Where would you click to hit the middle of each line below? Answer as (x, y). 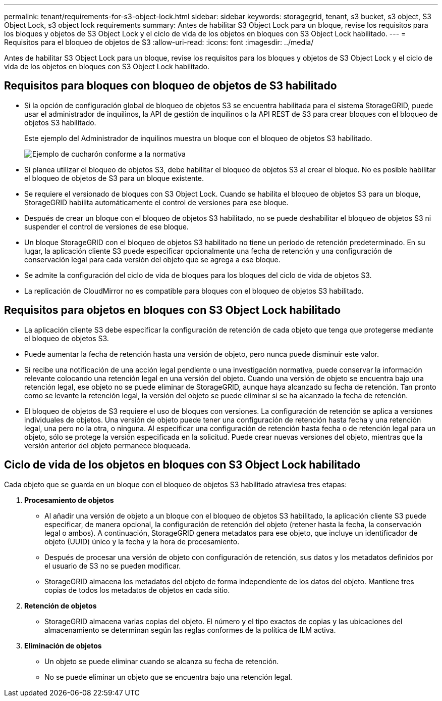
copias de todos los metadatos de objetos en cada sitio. (137, 590)
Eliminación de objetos (63, 645)
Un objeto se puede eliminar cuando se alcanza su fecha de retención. (162, 661)
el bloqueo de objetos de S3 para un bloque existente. (114, 178)
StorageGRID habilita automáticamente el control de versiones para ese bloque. (156, 202)
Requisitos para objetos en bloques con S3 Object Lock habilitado (173, 310)
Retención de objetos (61, 605)
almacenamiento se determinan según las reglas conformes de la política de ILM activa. (190, 630)
